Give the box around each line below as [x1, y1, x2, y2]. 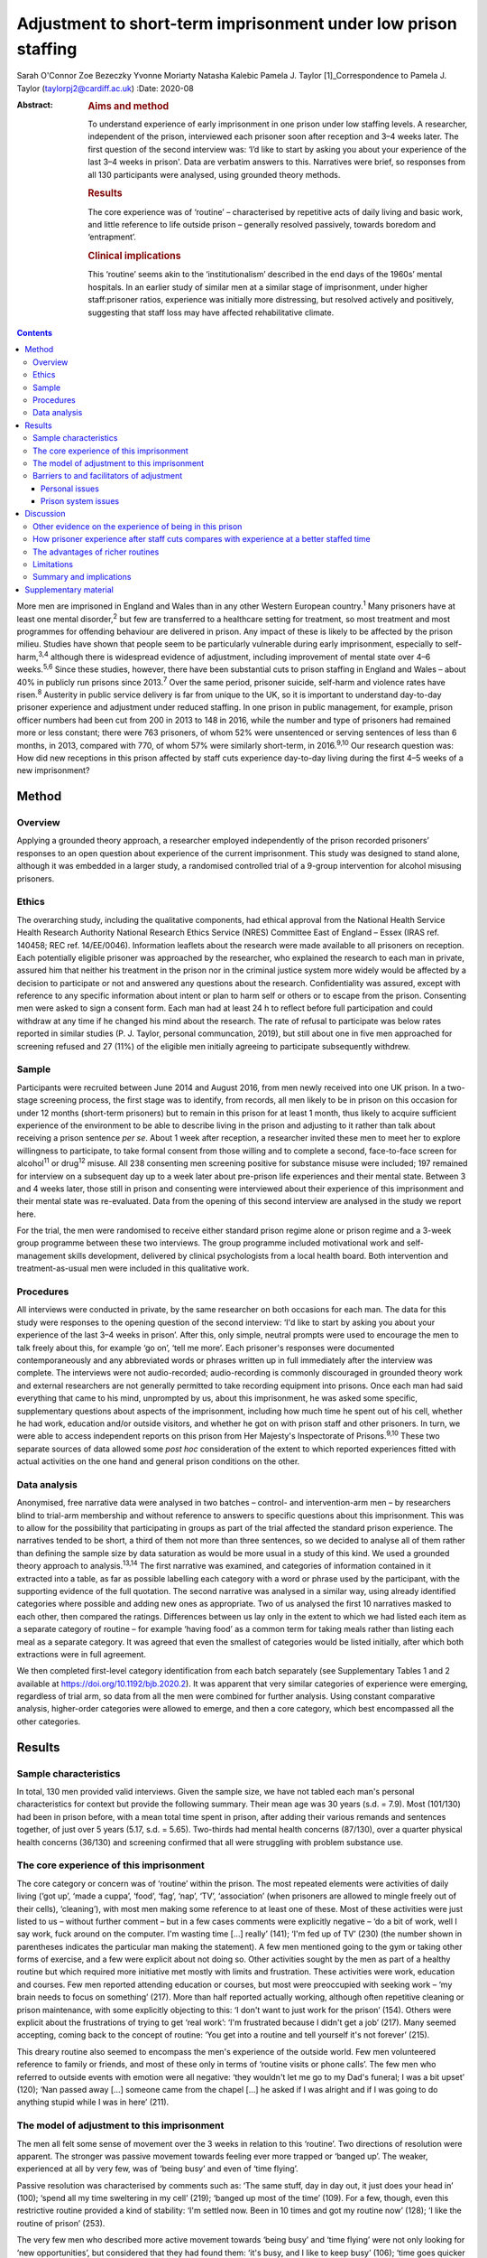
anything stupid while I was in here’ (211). [16, 2096, 170, 2108]
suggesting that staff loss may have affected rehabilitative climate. [87, 307, 335, 318]
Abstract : [16, 99, 53, 110]
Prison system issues [41, 496, 120, 507]
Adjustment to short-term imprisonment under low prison [16, 14, 457, 33]
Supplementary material [24, 583, 115, 595]
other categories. [16, 1716, 81, 1727]
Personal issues [41, 483, 99, 494]
